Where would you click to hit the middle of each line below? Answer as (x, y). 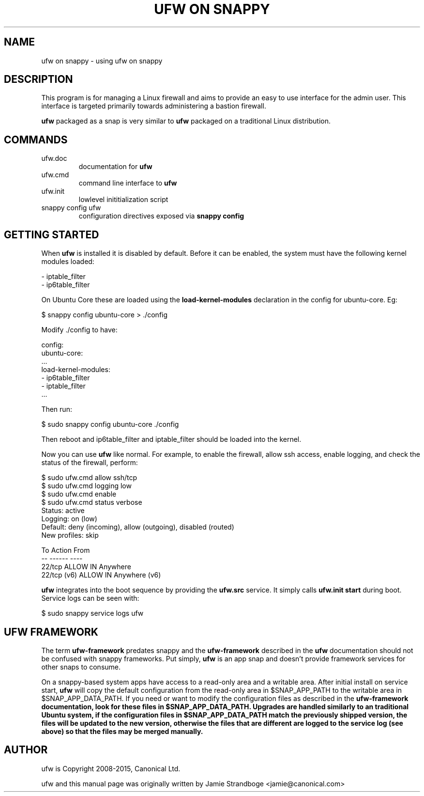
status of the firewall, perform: (90, 463)
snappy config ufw (71, 208)
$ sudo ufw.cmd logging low (86, 486)
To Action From (66, 550)
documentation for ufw (115, 167)
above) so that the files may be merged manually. (122, 731)
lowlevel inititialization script (123, 200)
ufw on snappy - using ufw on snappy (102, 61)
